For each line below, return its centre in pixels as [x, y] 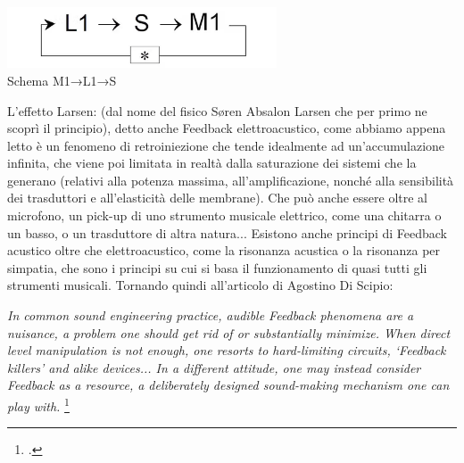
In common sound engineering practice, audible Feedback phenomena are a [211, 315]
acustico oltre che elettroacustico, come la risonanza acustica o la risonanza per [224, 250]
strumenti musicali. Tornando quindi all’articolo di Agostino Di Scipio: [200, 285]
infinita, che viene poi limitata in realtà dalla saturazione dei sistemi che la [212, 163]
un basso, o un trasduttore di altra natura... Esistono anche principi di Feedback [227, 232]
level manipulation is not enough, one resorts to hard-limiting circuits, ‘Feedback [227, 350]
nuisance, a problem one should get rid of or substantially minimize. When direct [229, 332]
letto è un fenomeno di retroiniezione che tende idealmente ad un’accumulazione [226, 145]
